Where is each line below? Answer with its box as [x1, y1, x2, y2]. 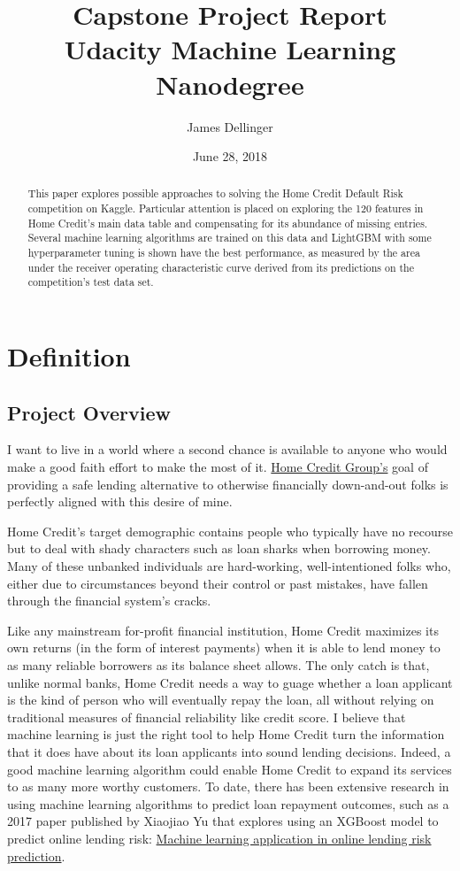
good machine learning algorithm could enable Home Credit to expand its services [7, 759, 452, 778]
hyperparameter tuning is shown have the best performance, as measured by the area [27, 245, 420, 260]
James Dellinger [187, 117, 273, 135]
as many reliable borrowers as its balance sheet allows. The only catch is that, [7, 656, 430, 674]
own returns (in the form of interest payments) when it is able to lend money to [7, 638, 441, 657]
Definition [7, 338, 131, 374]
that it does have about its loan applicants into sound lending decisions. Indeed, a [7, 742, 451, 760]
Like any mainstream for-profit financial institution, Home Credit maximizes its [7, 620, 439, 639]
